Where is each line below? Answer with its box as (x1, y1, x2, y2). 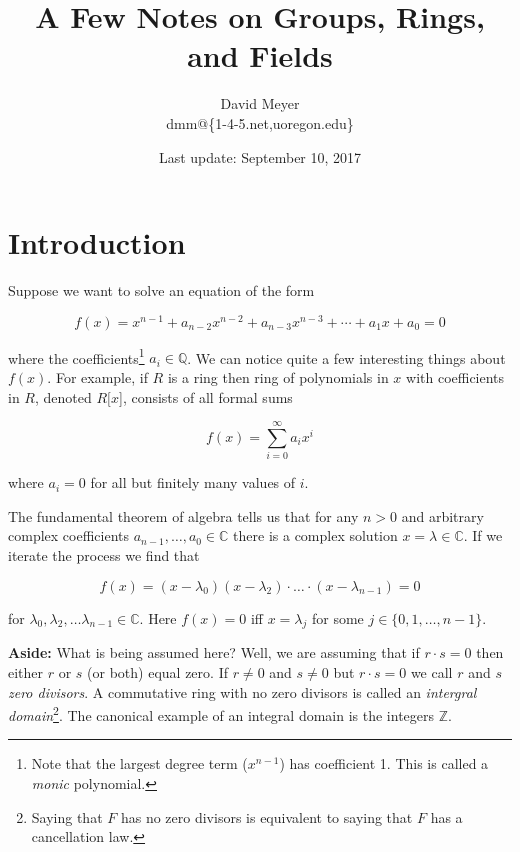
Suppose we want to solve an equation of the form (8, 280, 315, 301)
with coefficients (406, 366, 505, 387)
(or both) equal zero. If (87, 662, 228, 683)
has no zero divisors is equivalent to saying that (120, 806, 413, 827)
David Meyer (220, 93, 300, 114)
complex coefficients (8, 525, 129, 546)
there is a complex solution (233, 525, 398, 546)
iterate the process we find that (8, 545, 200, 566)
